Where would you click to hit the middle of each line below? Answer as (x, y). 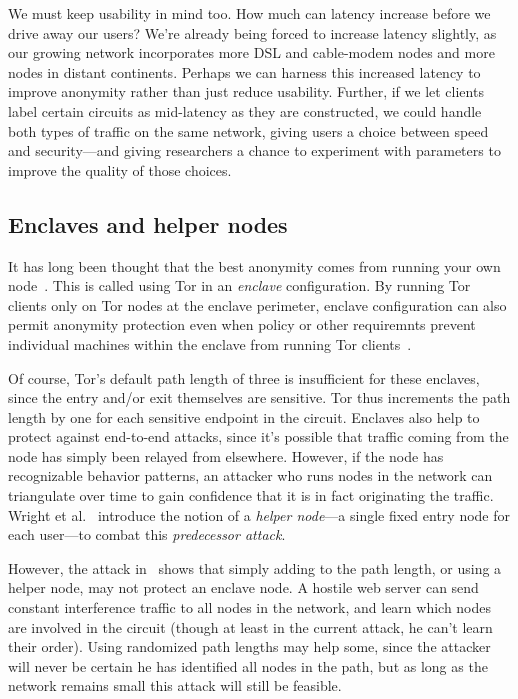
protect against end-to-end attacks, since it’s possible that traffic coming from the (258, 436)
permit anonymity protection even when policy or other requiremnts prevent (242, 324)
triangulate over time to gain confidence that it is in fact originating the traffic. (251, 495)
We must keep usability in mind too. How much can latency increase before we (249, 13)
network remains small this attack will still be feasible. (175, 685)
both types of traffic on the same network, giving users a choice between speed (248, 130)
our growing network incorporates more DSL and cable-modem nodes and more (251, 52)
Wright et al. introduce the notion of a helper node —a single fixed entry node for (259, 514)
